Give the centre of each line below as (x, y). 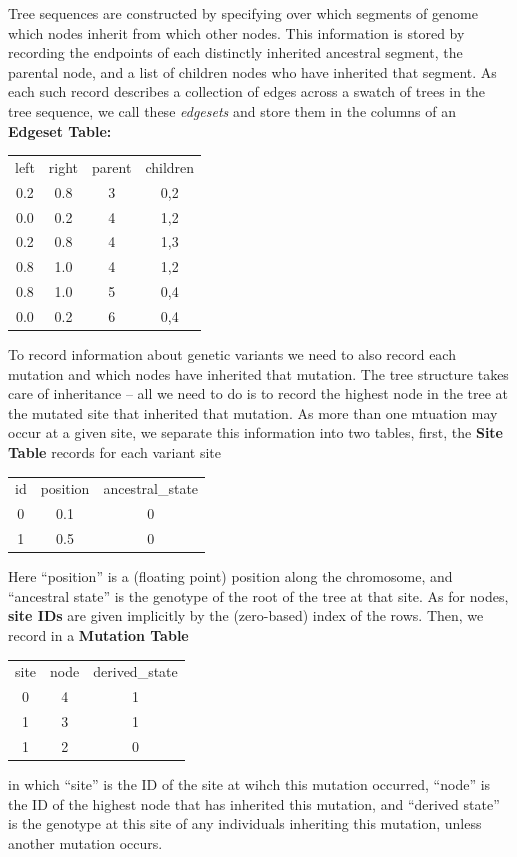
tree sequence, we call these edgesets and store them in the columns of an (232, 110)
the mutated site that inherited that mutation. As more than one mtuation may (253, 412)
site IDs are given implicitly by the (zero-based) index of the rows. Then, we (246, 615)
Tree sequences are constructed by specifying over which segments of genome (243, 13)
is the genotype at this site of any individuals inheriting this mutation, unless (245, 823)
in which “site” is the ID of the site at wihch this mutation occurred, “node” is (249, 783)
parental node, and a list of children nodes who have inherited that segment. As (252, 71)
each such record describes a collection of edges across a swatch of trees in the (247, 91)
